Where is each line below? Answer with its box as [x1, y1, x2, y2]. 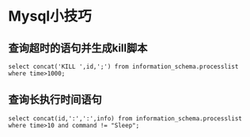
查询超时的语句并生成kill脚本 [8, 41, 148, 55]
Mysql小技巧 [8, 7, 93, 25]
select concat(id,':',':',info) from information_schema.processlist [8, 114, 243, 123]
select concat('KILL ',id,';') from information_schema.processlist [8, 63, 239, 70]
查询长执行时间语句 [8, 93, 102, 107]
